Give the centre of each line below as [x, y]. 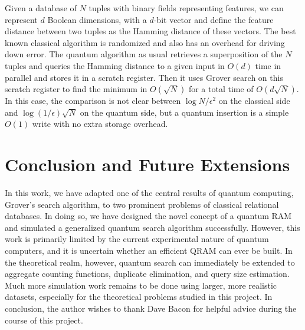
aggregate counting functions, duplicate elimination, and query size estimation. [147, 274]
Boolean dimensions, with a [97, 19]
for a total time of [221, 89]
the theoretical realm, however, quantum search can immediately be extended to [150, 262]
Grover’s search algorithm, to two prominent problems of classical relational [142, 204]
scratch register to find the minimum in [76, 89]
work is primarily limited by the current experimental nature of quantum [137, 239]
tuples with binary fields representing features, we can [186, 8]
